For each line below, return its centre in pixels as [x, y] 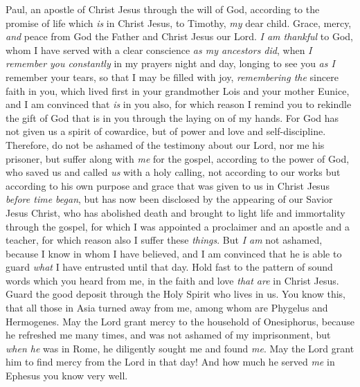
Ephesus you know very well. [67, 376]
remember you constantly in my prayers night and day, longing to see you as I [170, 63]
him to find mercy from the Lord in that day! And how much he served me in [170, 362]
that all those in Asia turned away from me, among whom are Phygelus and [167, 308]
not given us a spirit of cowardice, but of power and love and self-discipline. [166, 131]
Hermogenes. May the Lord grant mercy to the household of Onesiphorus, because [180, 321]
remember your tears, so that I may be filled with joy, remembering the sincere [172, 76]
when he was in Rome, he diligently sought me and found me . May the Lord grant [180, 348]
